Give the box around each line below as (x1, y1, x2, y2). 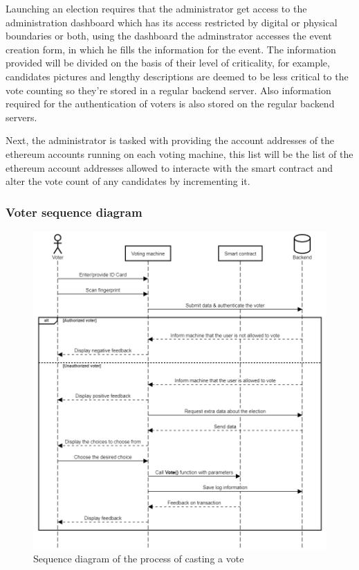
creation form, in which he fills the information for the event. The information (6, 42, 336, 56)
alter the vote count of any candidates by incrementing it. (6, 174, 250, 188)
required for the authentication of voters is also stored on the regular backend (6, 96, 335, 111)
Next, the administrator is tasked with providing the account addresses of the (6, 133, 335, 148)
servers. (6, 109, 37, 124)
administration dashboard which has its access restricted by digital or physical (6, 15, 338, 29)
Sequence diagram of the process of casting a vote (33, 551, 244, 566)
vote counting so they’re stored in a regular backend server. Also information (6, 82, 331, 97)
